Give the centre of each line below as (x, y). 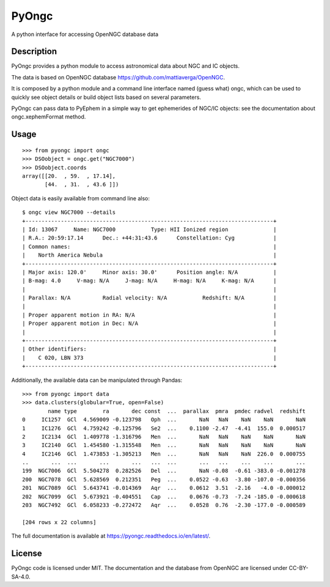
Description (34, 52)
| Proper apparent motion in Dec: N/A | (149, 323)
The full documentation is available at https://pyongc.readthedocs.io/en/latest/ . (111, 536)
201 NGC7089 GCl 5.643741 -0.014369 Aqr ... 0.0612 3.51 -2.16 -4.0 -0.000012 (164, 488)
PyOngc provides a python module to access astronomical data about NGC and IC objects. (126, 66)
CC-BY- (299, 568)
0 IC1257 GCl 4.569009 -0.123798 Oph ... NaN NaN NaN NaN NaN (164, 420)
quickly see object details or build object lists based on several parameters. (106, 97)
